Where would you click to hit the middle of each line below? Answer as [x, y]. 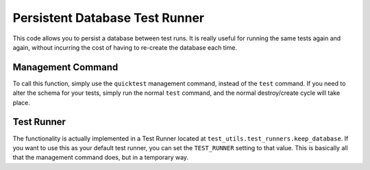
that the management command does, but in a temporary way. [100, 158]
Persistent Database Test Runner [109, 18]
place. [22, 102]
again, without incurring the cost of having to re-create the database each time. [125, 47]
